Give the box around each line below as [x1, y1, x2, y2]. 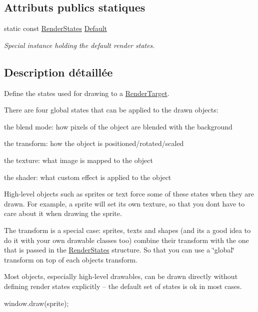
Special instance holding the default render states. [4, 39, 155, 50]
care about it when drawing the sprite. [4, 208, 122, 218]
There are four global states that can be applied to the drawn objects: [4, 104, 218, 115]
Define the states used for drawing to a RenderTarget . [4, 87, 169, 98]
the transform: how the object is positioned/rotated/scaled [4, 138, 184, 148]
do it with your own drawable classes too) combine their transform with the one [4, 234, 249, 245]
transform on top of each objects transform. [4, 254, 138, 264]
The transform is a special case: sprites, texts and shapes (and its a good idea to [4, 224, 251, 235]
